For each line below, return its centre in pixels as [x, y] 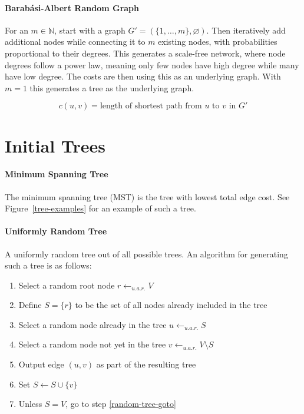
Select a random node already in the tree [92, 324]
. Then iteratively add [246, 30]
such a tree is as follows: [48, 265]
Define [30, 305]
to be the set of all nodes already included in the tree [171, 305]
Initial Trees [55, 145]
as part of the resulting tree [146, 364]
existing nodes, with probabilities [218, 42]
